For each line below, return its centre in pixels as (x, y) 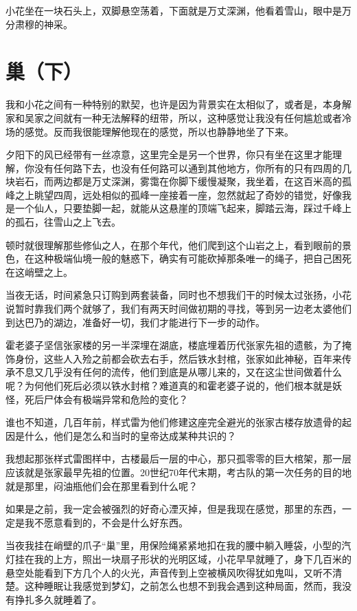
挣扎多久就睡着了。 (58, 599)
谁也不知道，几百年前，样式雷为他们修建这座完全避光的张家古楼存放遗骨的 (174, 422)
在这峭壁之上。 (39, 271)
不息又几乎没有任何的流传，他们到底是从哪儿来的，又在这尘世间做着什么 (178, 372)
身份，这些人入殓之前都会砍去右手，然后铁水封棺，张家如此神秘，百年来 (178, 358)
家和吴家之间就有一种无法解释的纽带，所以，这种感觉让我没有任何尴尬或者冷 (178, 117)
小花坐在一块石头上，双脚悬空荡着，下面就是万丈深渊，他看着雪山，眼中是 (174, 10)
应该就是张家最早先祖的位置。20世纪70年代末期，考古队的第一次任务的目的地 (178, 472)
